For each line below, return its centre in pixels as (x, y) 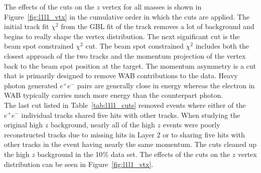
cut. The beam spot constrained (135, 46)
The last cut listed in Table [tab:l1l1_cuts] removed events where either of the (125, 105)
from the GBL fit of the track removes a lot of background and (158, 26)
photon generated (31, 85)
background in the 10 (70, 154)
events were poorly (191, 125)
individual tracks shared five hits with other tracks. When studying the (131, 115)
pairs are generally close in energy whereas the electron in (166, 85)
